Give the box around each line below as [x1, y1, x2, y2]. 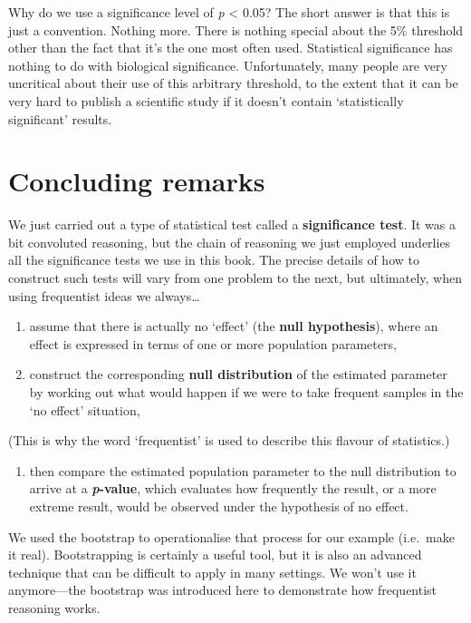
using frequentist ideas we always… [8, 286, 200, 305]
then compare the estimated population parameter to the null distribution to [29, 461, 457, 480]
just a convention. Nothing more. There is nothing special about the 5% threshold [8, 20, 464, 39]
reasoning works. [8, 598, 101, 617]
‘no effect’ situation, [29, 400, 140, 419]
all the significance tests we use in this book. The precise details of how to [8, 250, 419, 269]
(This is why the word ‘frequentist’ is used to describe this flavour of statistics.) [8, 431, 450, 450]
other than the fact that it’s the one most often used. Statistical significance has [8, 38, 453, 57]
